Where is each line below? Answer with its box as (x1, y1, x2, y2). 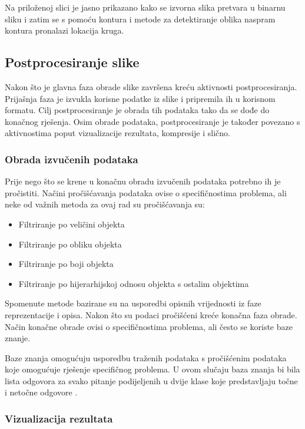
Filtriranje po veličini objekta (18, 217, 125, 230)
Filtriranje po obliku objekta (18, 237, 122, 250)
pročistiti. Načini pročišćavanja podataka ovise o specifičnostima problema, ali (5, 186, 287, 199)
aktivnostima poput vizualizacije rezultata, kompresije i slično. (5, 127, 230, 139)
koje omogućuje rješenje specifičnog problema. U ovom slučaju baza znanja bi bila (5, 363, 300, 375)
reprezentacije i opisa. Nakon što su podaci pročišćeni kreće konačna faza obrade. (5, 308, 297, 321)
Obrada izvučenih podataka (5, 151, 138, 166)
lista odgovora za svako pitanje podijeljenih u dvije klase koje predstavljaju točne (5, 374, 298, 387)
